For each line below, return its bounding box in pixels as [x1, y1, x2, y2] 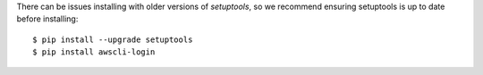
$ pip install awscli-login [32, 47, 156, 57]
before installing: [16, 13, 79, 24]
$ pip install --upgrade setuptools [32, 34, 193, 45]
